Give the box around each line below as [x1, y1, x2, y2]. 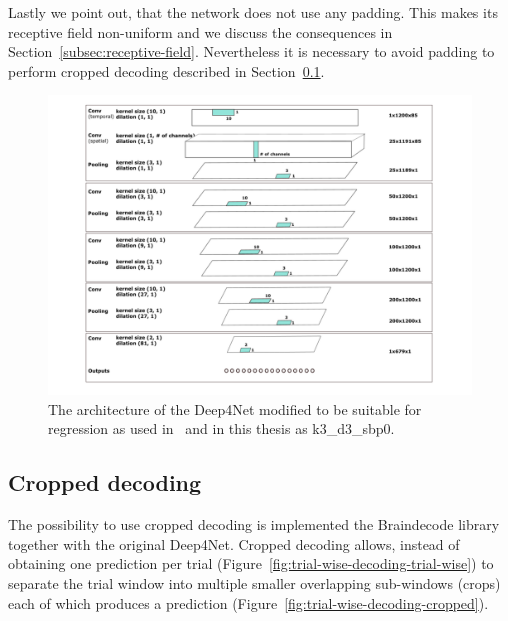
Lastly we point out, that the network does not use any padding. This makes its [8, 2, 498, 22]
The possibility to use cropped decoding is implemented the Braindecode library [8, 514, 500, 535]
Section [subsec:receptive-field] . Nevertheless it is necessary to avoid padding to [8, 41, 495, 62]
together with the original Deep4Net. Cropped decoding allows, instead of [8, 533, 460, 554]
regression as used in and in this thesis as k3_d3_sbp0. [48, 418, 395, 439]
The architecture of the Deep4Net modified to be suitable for [48, 398, 422, 419]
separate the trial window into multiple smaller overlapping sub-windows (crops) [8, 572, 501, 593]
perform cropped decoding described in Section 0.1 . [8, 60, 325, 81]
